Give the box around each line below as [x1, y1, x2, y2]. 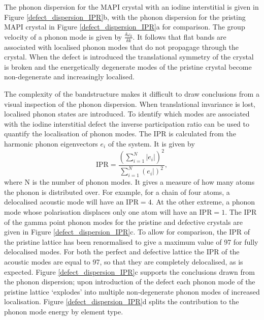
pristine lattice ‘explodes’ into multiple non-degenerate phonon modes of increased [4, 286, 260, 297]
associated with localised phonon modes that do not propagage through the [4, 41, 239, 52]
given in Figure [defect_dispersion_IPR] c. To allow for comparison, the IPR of [4, 226, 250, 237]
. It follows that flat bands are [133, 31, 226, 42]
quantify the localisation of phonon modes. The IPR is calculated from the [4, 128, 236, 139]
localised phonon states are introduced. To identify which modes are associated [4, 108, 250, 119]
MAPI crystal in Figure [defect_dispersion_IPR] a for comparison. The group [4, 21, 245, 32]
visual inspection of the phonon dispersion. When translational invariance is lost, [4, 98, 255, 109]
